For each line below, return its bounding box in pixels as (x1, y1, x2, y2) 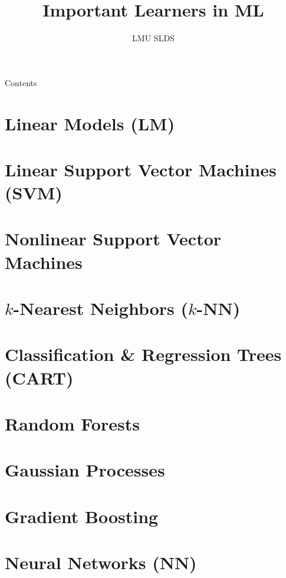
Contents (5, 76, 37, 88)
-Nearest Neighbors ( (13, 296, 189, 320)
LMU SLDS (132, 32, 175, 44)
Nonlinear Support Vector (5, 226, 222, 251)
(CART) (5, 365, 74, 389)
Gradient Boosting (5, 504, 159, 528)
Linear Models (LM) (5, 111, 175, 135)
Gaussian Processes (5, 458, 165, 482)
